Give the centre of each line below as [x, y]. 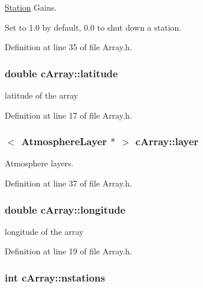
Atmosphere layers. [39, 163]
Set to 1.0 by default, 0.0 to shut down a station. [93, 27]
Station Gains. [31, 7]
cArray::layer [167, 141]
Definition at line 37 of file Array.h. [68, 183]
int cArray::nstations [55, 277]
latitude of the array [42, 95]
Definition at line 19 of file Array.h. [68, 251]
